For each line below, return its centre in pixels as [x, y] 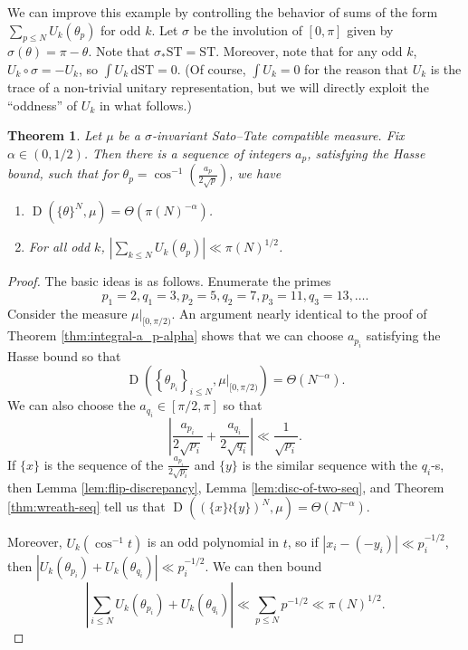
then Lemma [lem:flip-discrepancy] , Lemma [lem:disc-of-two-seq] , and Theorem [226, 487]
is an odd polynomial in [213, 542]
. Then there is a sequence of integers [187, 153]
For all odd [59, 247]
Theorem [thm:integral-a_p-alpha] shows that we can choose [176, 335]
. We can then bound [263, 565]
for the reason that [356, 68]
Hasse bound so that [64, 355]
